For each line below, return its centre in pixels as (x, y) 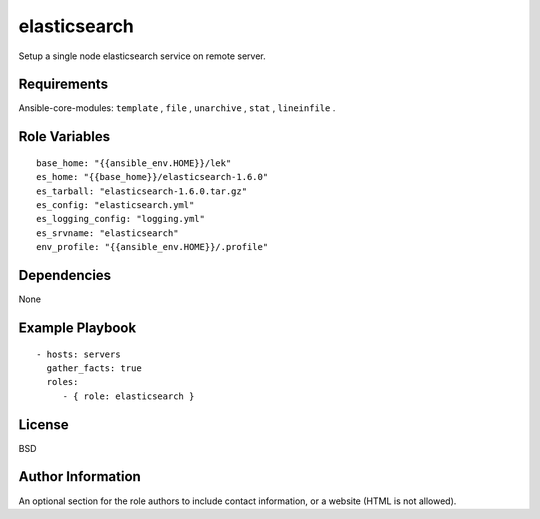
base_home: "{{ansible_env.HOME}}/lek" (134, 163)
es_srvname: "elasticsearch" (107, 233)
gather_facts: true (94, 368)
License (43, 424)
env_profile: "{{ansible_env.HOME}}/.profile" (152, 247)
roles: (62, 382)
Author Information (80, 476)
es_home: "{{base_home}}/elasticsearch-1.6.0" (152, 177)
